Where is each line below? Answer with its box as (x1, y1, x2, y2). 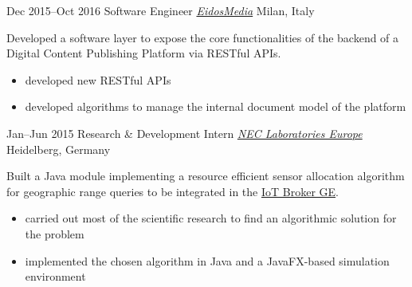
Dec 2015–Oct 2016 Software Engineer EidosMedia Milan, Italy (6, 2, 315, 18)
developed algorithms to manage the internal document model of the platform (25, 98, 406, 115)
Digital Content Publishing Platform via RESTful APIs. (6, 45, 281, 61)
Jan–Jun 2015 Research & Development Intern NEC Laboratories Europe (6, 124, 363, 141)
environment (25, 268, 86, 285)
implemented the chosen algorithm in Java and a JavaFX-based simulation (25, 252, 390, 269)
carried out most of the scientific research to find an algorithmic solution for (25, 210, 397, 226)
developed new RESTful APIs (25, 71, 171, 88)
